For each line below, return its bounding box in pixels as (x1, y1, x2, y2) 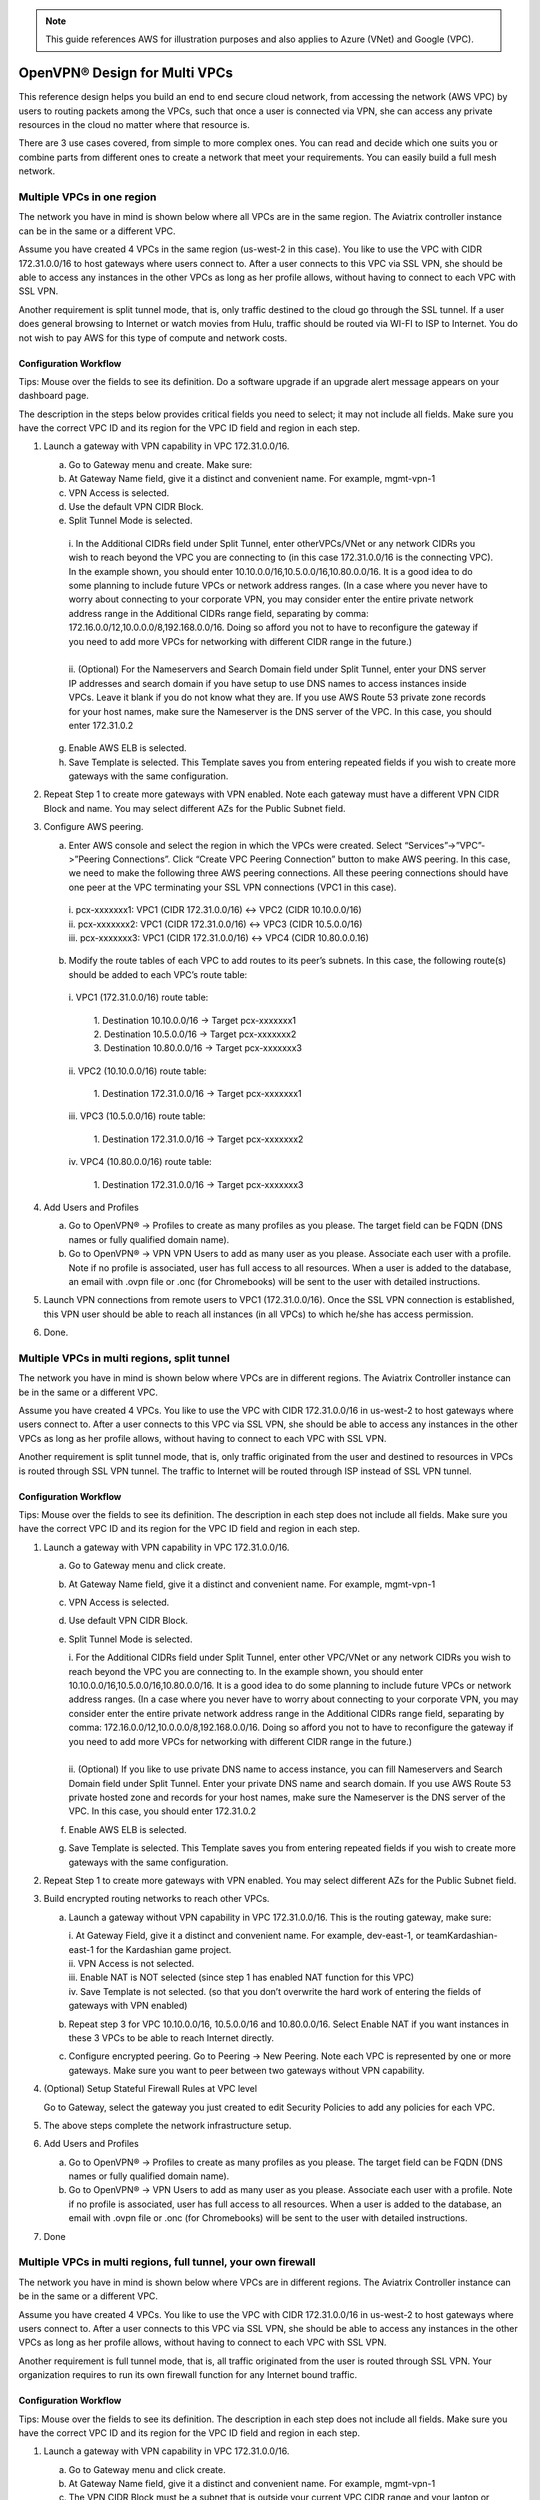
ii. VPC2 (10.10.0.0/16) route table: (68, 1065, 207, 1077)
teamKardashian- (426, 1930, 499, 1942)
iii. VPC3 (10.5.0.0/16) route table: (68, 1110, 206, 1122)
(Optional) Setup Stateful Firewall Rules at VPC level (43, 2083, 258, 2095)
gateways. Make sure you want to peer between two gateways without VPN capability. (68, 2064, 425, 2076)
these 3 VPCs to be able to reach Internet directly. (68, 2031, 275, 2044)
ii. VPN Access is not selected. (68, 1957, 195, 1969)
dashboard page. (18, 390, 89, 402)
